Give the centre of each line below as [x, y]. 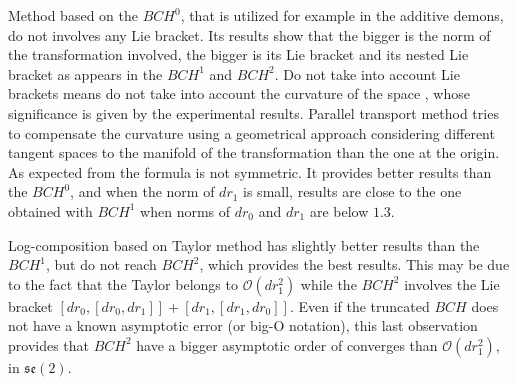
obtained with [50, 210]
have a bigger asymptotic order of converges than [287, 344]
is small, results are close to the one [352, 191]
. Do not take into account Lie [367, 73]
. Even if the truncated [359, 305]
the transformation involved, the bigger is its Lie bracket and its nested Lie [238, 54]
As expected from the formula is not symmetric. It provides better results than [250, 171]
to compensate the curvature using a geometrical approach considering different [251, 132]
